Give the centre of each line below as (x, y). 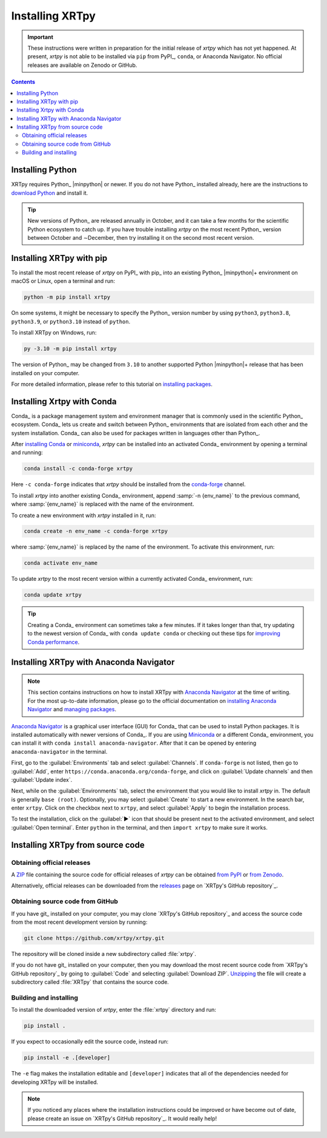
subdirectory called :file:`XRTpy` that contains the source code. (90, 982)
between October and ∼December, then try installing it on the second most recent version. (141, 238)
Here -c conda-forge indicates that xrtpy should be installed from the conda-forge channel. (128, 484)
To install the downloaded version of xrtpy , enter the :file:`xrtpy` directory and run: (114, 1010)
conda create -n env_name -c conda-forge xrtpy (96, 531)
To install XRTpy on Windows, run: (54, 333)
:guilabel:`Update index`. (42, 779)
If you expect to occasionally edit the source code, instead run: (90, 1041)
